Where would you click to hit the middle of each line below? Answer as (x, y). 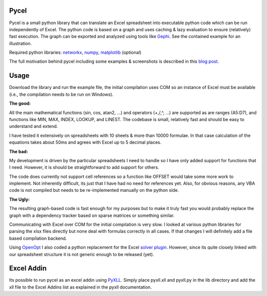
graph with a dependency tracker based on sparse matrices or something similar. (92, 215)
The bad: (19, 151)
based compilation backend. (38, 238)
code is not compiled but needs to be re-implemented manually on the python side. (94, 190)
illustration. (21, 43)
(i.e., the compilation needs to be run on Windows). (61, 94)
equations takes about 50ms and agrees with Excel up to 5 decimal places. (85, 142)
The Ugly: (19, 199)
